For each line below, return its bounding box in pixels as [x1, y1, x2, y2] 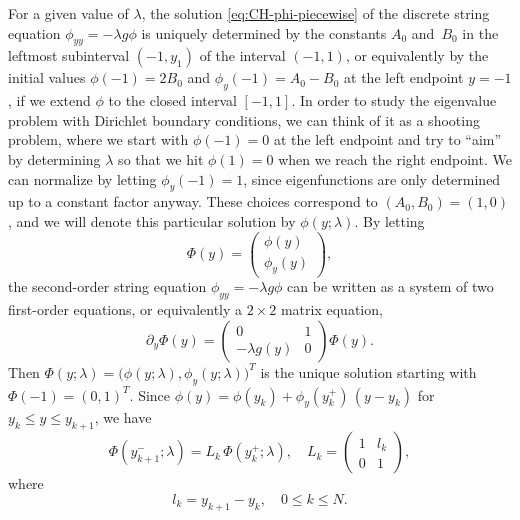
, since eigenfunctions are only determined [243, 168, 501, 189]
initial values [8, 67, 86, 88]
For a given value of [8, 3, 129, 23]
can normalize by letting [8, 168, 157, 189]
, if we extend [8, 90, 91, 111]
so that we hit [118, 148, 204, 169]
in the [462, 22, 499, 43]
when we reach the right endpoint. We [278, 148, 512, 169]
